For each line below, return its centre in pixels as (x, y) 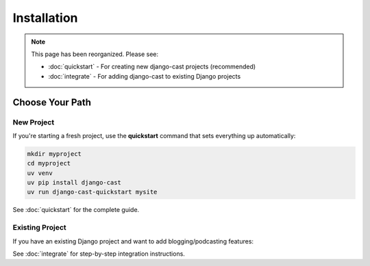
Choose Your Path (52, 102)
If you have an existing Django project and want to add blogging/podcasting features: (133, 241)
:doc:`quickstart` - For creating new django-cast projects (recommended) (152, 67)
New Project (34, 122)
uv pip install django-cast (74, 183)
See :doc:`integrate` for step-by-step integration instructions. (99, 254)
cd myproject (49, 163)
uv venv (40, 173)
